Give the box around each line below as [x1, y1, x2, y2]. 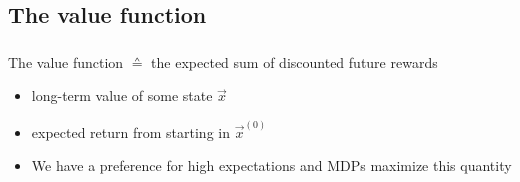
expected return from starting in [31, 121, 230, 142]
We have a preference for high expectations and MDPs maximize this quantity [31, 155, 512, 176]
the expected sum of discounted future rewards [151, 51, 438, 72]
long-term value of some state [31, 85, 213, 106]
